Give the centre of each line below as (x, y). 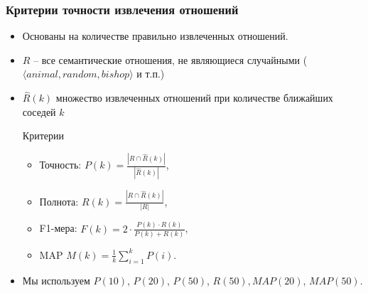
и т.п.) (151, 74)
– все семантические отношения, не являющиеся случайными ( (171, 59)
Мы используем (56, 280)
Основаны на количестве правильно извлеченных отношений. (155, 36)
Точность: (60, 165)
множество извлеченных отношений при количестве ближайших (194, 98)
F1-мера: (58, 228)
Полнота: (59, 201)
